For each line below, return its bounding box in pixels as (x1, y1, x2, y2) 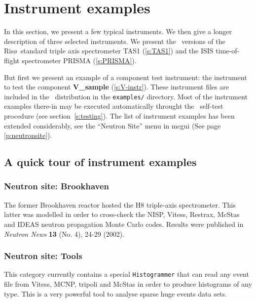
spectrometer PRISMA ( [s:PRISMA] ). (22, 55, 137, 65)
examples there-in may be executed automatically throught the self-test (4, 101, 223, 111)
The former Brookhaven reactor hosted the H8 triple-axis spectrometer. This (4, 199, 236, 210)
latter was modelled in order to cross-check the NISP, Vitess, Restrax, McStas (4, 209, 240, 219)
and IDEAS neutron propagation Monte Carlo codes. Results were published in (4, 218, 244, 229)
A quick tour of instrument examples (4, 154, 197, 170)
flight (4, 55, 20, 65)
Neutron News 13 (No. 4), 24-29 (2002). (4, 228, 125, 239)
